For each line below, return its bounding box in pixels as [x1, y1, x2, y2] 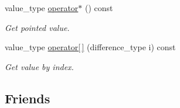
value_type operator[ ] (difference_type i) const [5, 41, 176, 53]
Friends [5, 89, 50, 107]
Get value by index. [5, 60, 74, 72]
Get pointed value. [5, 21, 70, 33]
